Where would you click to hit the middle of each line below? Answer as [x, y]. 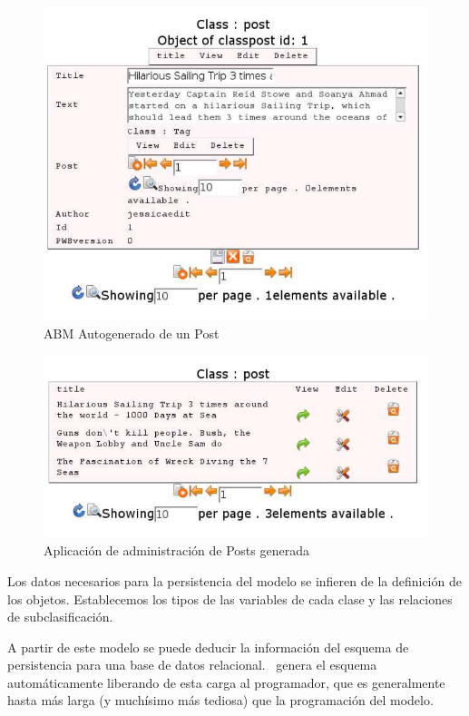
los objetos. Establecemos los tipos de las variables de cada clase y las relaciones [230, 598]
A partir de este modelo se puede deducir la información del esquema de [208, 647]
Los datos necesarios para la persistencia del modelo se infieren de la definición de [234, 580]
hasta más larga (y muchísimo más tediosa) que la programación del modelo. [220, 700]
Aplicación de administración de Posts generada [176, 550]
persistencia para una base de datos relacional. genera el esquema [192, 665]
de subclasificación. [60, 617]
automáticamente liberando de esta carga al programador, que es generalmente [226, 682]
